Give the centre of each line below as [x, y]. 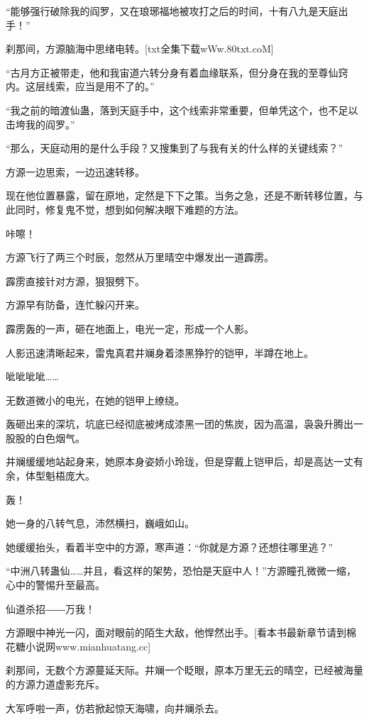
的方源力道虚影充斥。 [55, 684]
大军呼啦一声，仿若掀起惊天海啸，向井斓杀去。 [115, 708]
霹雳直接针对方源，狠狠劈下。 [75, 281]
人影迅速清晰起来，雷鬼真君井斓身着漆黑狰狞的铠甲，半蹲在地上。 [160, 352]
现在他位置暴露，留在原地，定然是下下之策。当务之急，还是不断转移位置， [180, 195]
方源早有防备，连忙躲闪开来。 [75, 305]
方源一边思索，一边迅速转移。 [75, 171]
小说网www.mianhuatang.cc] [88, 646]
